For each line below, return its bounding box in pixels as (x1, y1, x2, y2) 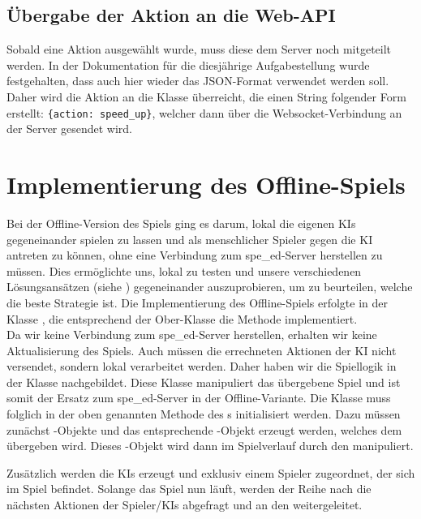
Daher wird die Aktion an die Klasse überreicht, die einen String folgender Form (6, 88, 406, 105)
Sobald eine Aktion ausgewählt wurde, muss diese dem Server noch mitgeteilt (6, 41, 392, 58)
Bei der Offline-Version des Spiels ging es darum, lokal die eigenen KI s (6, 214, 356, 231)
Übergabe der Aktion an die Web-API (6, 2, 336, 28)
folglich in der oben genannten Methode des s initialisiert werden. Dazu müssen (6, 405, 401, 422)
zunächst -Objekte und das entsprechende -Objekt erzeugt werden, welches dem (6, 421, 402, 438)
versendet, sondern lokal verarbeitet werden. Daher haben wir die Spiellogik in (6, 358, 397, 375)
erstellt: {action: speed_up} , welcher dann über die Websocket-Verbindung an (6, 104, 402, 121)
